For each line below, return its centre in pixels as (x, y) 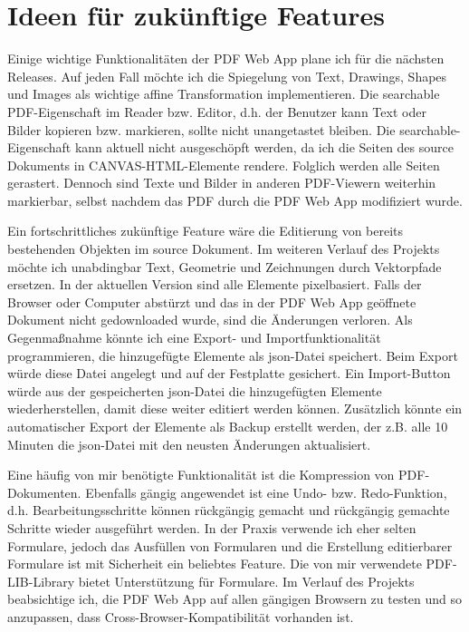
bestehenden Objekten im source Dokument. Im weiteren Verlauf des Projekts (224, 249)
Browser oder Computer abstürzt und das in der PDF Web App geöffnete (212, 301)
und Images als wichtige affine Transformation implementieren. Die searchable (224, 94)
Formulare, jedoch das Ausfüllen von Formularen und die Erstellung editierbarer (230, 545)
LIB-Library (41, 581)
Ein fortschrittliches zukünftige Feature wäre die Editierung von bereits (206, 231)
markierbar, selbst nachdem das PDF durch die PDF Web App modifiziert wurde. (235, 200)
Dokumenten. (44, 492)
